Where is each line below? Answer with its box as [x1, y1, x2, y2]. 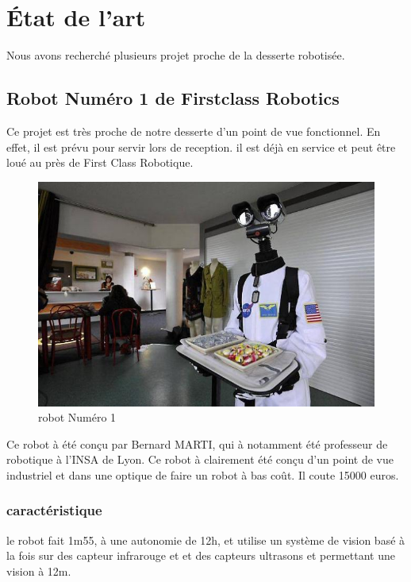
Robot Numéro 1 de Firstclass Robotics [6, 86, 340, 110]
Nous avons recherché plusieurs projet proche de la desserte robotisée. [6, 47, 345, 64]
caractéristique [6, 500, 102, 520]
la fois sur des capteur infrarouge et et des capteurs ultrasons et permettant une [6, 547, 396, 564]
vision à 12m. [6, 562, 71, 579]
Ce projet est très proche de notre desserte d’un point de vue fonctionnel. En [6, 122, 381, 139]
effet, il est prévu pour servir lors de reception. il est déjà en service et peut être [6, 138, 396, 155]
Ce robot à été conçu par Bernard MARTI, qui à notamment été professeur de [6, 435, 388, 452]
